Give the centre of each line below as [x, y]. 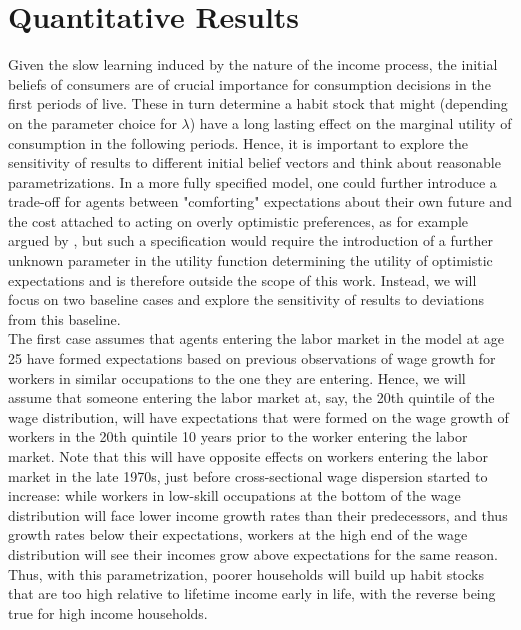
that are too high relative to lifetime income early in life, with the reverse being [252, 593]
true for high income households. [108, 612]
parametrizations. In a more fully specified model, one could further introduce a [252, 181]
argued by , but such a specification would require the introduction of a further [251, 240]
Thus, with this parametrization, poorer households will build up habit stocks [246, 573]
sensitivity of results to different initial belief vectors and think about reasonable [254, 162]
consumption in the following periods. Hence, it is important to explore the [238, 142]
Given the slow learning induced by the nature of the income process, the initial [253, 64]
